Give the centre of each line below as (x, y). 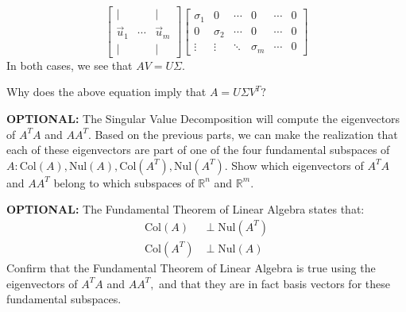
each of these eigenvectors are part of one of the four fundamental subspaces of (198, 150)
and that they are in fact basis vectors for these (275, 283)
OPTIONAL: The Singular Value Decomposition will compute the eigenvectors (203, 118)
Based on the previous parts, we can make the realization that (246, 134)
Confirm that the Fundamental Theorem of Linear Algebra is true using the (191, 268)
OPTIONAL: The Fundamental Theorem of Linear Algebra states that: (186, 209)
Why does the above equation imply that (106, 92)
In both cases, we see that (70, 65)
